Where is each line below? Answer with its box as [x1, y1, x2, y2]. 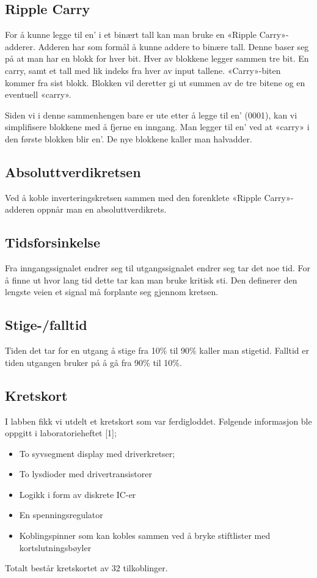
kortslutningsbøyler [19, 541, 92, 554]
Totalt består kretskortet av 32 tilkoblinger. [5, 562, 168, 574]
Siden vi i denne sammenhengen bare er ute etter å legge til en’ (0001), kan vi [5, 108, 297, 121]
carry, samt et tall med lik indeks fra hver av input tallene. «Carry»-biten [5, 64, 281, 76]
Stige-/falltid [5, 315, 87, 334]
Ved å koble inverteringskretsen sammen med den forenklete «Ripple [5, 191, 261, 203]
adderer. [5, 40, 35, 53]
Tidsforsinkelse [5, 233, 100, 252]
